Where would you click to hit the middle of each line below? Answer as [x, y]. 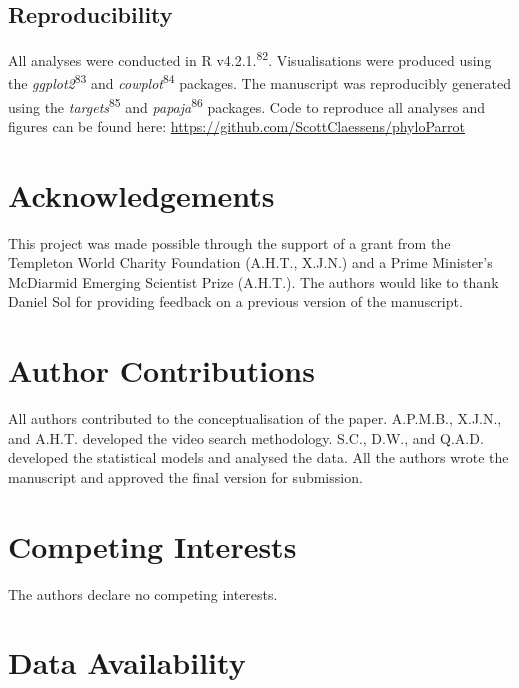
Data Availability [127, 662]
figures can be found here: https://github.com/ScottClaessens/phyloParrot [236, 125]
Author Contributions [161, 370]
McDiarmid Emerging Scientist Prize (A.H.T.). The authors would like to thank [253, 281]
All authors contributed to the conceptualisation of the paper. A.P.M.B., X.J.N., [255, 418]
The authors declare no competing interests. [143, 593]
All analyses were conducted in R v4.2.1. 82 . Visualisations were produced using [250, 58]
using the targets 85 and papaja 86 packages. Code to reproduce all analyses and [247, 105]
